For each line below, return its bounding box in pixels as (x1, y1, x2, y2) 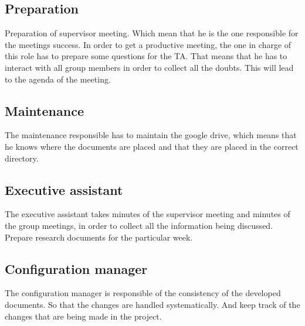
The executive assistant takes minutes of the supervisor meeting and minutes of (5, 208, 290, 220)
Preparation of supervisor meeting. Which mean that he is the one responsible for (5, 27, 299, 39)
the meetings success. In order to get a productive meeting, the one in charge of (5, 38, 292, 50)
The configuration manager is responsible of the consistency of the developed (5, 287, 281, 299)
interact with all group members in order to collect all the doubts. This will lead (5, 61, 294, 73)
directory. (5, 152, 39, 164)
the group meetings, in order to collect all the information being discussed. (5, 219, 273, 231)
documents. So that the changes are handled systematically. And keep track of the (5, 298, 300, 310)
